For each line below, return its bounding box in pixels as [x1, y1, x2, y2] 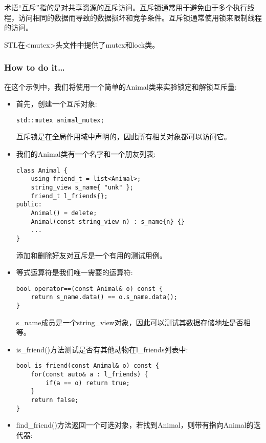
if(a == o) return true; [46, 379, 130, 387]
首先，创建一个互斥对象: [16, 98, 97, 109]
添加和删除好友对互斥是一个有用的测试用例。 [16, 249, 167, 260]
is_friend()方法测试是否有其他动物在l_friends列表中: [16, 344, 188, 354]
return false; [31, 396, 79, 404]
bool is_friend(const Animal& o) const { [16, 362, 159, 370]
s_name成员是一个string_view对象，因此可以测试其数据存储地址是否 [16, 317, 243, 327]
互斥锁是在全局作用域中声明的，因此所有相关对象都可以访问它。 [16, 131, 231, 142]
